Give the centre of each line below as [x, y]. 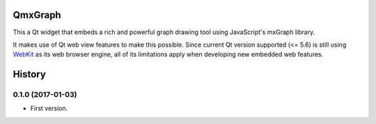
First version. [49, 109]
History [30, 74]
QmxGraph [37, 15]
